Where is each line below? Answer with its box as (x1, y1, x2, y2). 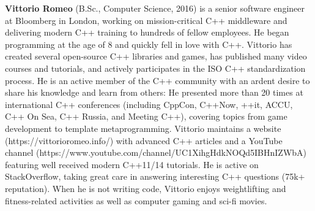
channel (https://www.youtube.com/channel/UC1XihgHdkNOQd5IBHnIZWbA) (5, 146, 307, 159)
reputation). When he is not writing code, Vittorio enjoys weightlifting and (5, 182, 286, 194)
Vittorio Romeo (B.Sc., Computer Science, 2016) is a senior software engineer (5, 2, 305, 14)
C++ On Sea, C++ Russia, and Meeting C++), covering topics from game (5, 110, 287, 123)
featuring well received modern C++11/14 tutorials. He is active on (5, 158, 259, 171)
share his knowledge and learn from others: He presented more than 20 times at (5, 86, 303, 99)
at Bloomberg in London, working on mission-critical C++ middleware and (5, 13, 287, 26)
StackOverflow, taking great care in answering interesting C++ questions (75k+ (5, 170, 305, 183)
